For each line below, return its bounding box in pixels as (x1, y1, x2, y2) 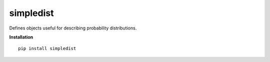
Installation (9, 34, 33, 40)
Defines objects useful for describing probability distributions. (9, 25, 137, 31)
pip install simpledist (18, 45, 76, 51)
